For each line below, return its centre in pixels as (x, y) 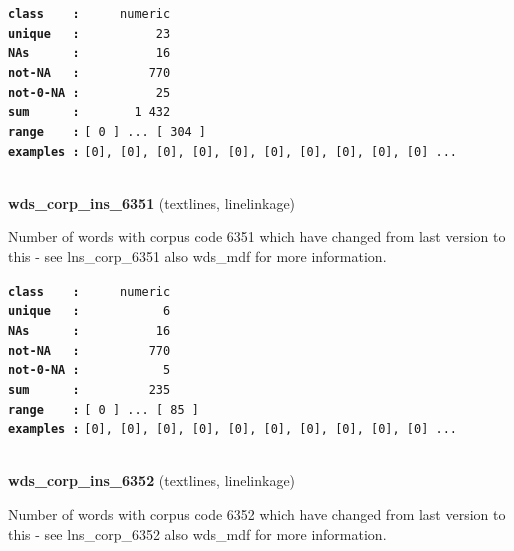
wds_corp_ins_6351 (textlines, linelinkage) (152, 202)
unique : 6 (89, 311)
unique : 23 (89, 33)
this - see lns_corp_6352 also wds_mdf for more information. (197, 533)
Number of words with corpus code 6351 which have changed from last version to (257, 236)
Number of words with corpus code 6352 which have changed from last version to (257, 514)
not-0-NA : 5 (89, 370)
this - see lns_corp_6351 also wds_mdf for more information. (197, 256)
